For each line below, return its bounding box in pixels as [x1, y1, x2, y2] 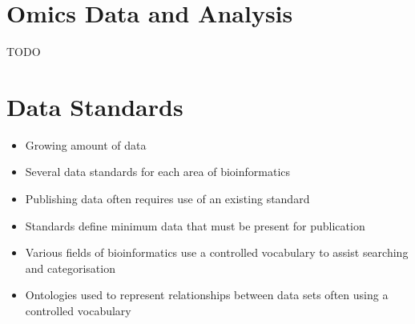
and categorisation [25, 259, 115, 276]
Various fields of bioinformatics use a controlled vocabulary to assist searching [25, 244, 409, 261]
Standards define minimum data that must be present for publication [25, 217, 365, 234]
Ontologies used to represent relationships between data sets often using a [25, 286, 389, 303]
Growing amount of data [25, 136, 147, 153]
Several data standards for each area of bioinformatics [25, 163, 291, 180]
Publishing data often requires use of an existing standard [25, 190, 310, 207]
